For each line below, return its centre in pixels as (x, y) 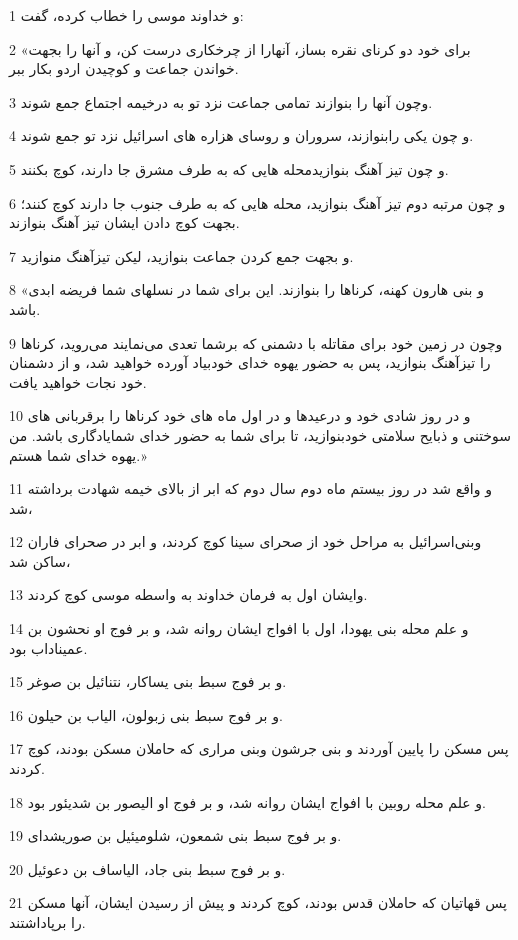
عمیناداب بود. (48, 647)
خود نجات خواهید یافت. (78, 381)
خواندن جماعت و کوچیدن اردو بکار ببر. (124, 68)
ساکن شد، (40, 560)
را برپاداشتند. (47, 922)
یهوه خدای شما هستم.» (78, 454)
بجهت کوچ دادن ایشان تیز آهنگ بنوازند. (124, 222)
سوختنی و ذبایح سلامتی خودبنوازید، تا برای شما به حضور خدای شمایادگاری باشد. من (260, 434)
